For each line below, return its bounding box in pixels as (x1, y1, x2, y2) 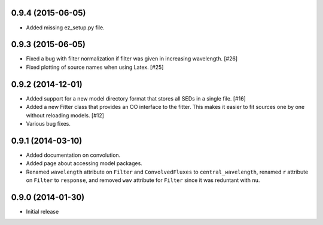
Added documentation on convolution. (26, 151, 121, 159)
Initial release (26, 208, 59, 215)
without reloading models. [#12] (26, 111, 105, 119)
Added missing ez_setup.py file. (26, 24, 105, 31)
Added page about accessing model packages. (26, 160, 143, 167)
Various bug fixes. (26, 120, 71, 127)
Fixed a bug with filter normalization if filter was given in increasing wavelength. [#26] (26, 55, 238, 62)
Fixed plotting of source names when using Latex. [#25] (26, 63, 164, 71)
